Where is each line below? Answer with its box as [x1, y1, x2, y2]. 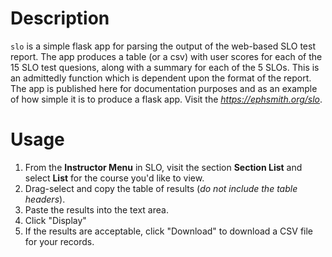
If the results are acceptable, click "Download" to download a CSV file [24, 225, 314, 237]
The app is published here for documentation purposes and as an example [10, 82, 318, 94]
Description [10, 7, 110, 30]
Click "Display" [24, 214, 87, 226]
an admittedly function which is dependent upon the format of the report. [10, 72, 312, 84]
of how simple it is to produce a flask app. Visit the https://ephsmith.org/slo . [10, 93, 323, 105]
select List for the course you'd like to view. [24, 172, 205, 184]
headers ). [24, 193, 66, 205]
